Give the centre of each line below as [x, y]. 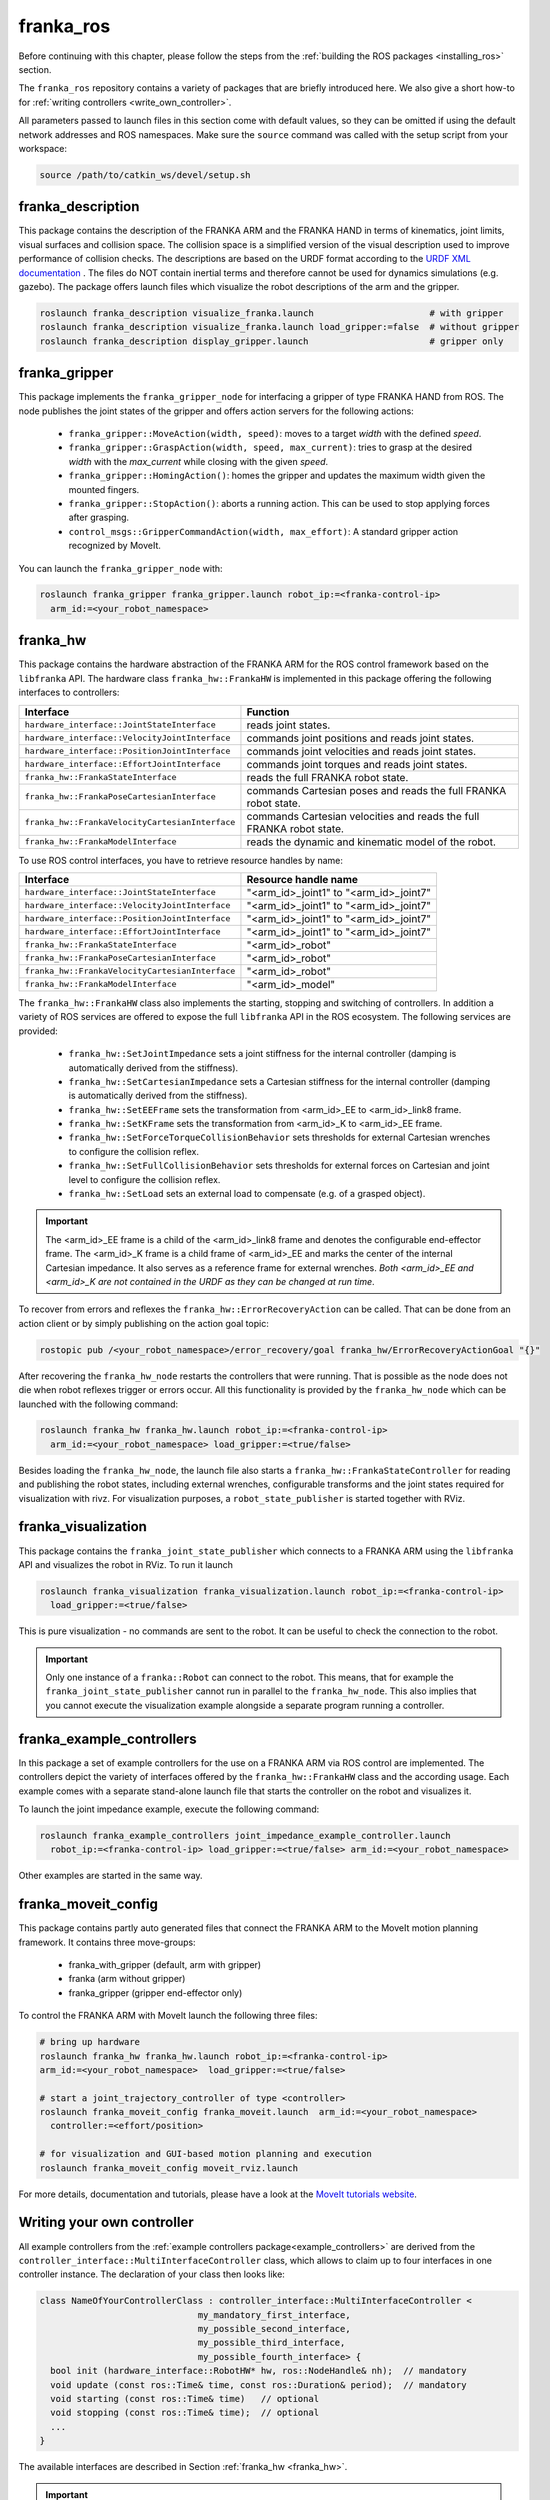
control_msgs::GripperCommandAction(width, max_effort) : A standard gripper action [263, 531]
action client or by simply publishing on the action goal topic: [143, 1323]
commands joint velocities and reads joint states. [361, 751]
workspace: [42, 148]
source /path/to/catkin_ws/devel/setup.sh [145, 174]
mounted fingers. [104, 489]
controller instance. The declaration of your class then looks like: [151, 2274]
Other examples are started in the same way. [111, 1876]
